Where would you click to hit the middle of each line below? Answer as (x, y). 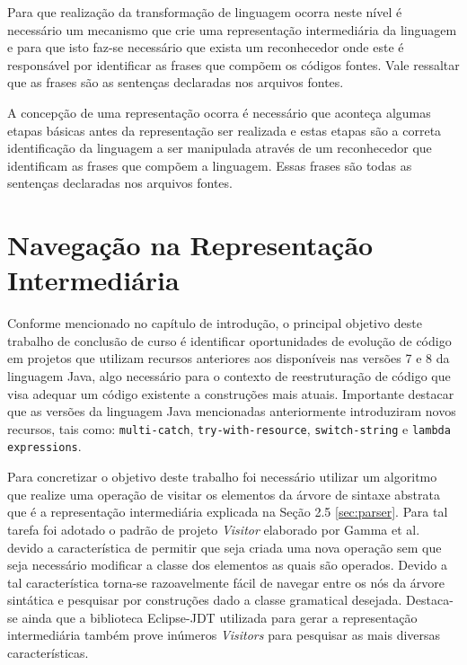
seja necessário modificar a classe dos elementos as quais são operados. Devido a (227, 565)
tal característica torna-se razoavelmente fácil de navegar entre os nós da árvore (226, 582)
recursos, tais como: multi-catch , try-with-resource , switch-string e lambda (229, 428)
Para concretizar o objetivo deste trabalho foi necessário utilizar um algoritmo (222, 477)
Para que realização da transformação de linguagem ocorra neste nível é (205, 12)
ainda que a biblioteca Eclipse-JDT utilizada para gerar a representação (220, 617)
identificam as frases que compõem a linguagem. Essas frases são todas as (210, 165)
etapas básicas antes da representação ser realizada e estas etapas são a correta (225, 130)
